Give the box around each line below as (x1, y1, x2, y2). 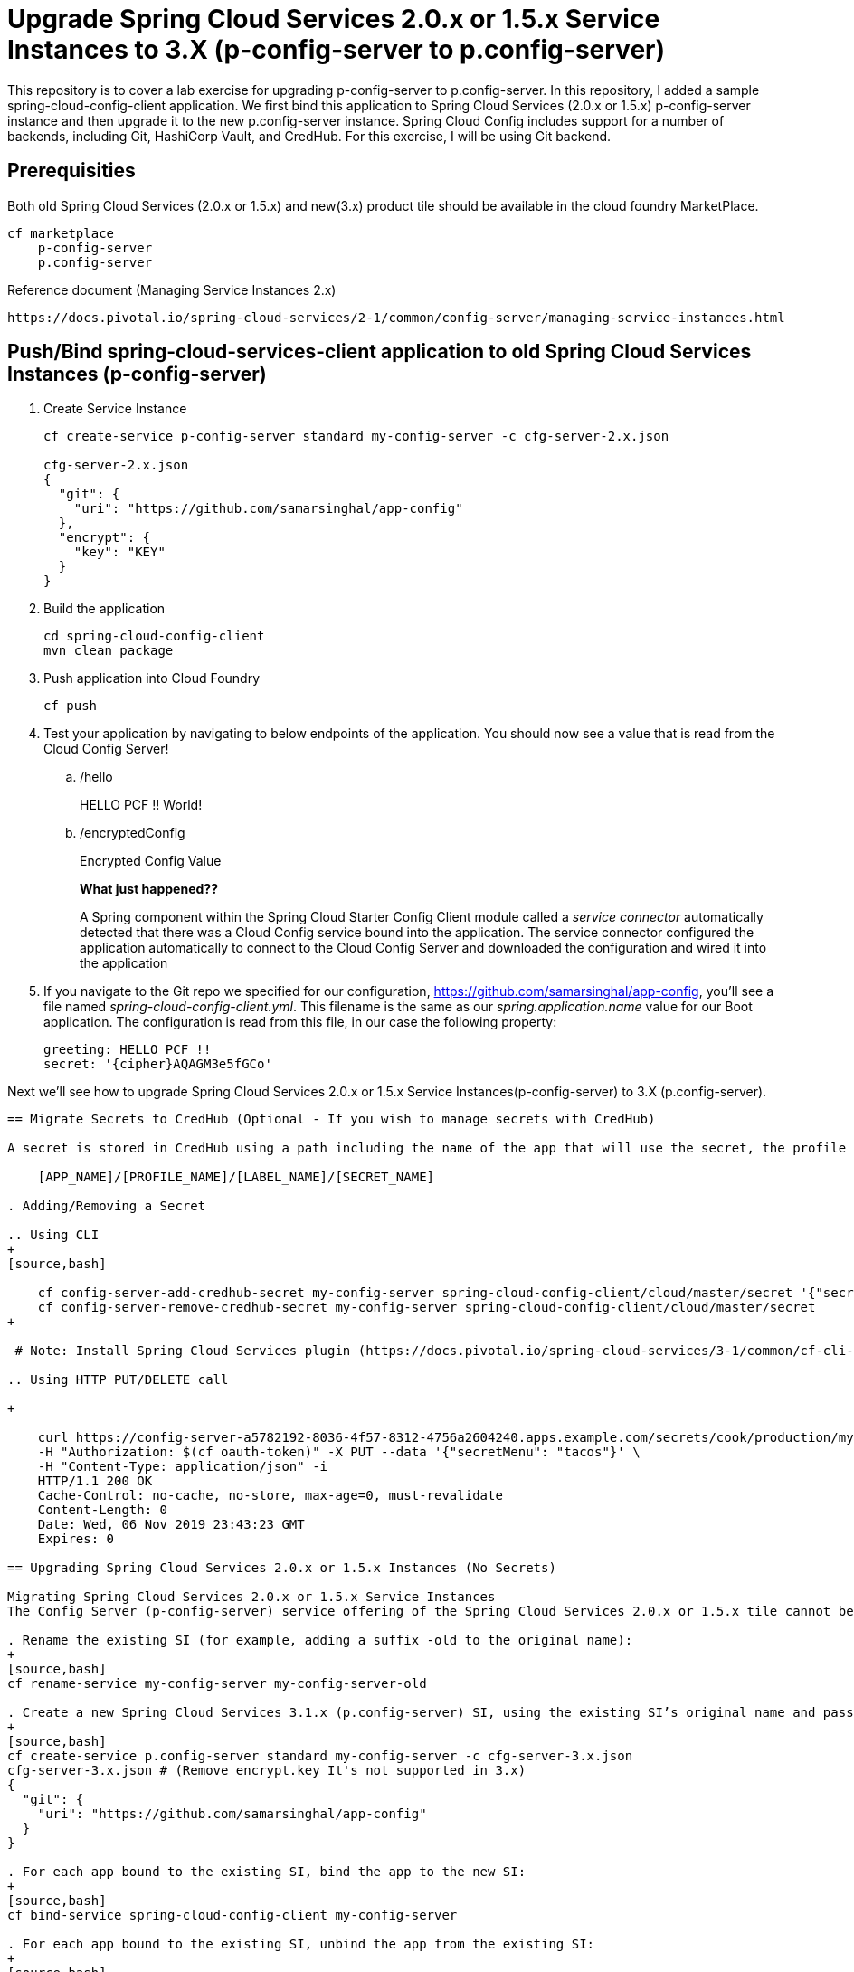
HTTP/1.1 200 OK (37, 1474, 153, 1489)
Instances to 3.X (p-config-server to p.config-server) (7, 34, 666, 65)
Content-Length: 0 (37, 1503, 168, 1518)
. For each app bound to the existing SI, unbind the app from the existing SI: (7, 1937, 595, 1952)
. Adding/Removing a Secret (7, 1199, 206, 1214)
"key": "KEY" (73, 545, 166, 560)
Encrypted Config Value (80, 853, 222, 869)
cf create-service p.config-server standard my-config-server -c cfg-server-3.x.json (7, 1749, 633, 1764)
